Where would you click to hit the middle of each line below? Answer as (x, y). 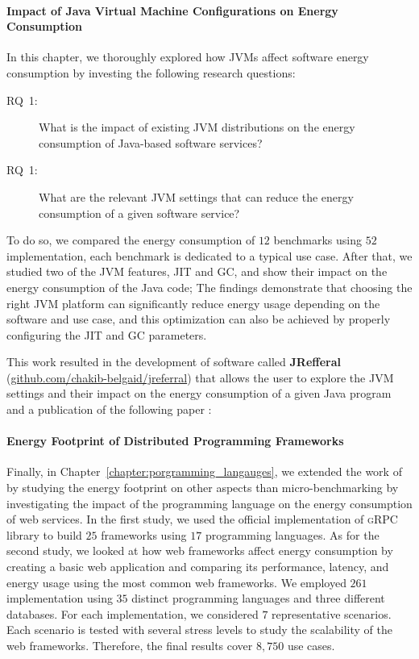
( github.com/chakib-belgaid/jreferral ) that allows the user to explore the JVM (200, 377)
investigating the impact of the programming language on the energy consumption (209, 503)
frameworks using (144, 534)
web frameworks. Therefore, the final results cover (130, 645)
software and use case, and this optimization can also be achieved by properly (199, 319)
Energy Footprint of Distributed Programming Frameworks (175, 441)
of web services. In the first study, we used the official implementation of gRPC (202, 519)
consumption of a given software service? (139, 213)
